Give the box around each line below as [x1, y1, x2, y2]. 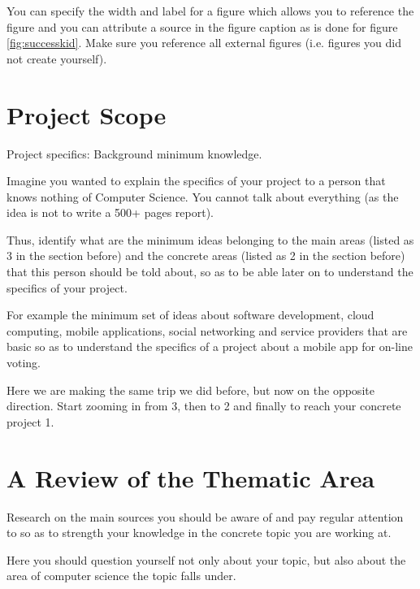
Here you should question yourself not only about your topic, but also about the [6, 551, 406, 568]
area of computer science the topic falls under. [6, 567, 236, 584]
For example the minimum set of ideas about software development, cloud [6, 306, 375, 323]
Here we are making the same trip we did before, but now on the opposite [6, 381, 375, 398]
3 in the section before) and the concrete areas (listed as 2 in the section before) [6, 247, 405, 264]
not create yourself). [6, 50, 107, 67]
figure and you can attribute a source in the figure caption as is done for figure [6, 18, 398, 35]
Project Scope [6, 97, 167, 131]
